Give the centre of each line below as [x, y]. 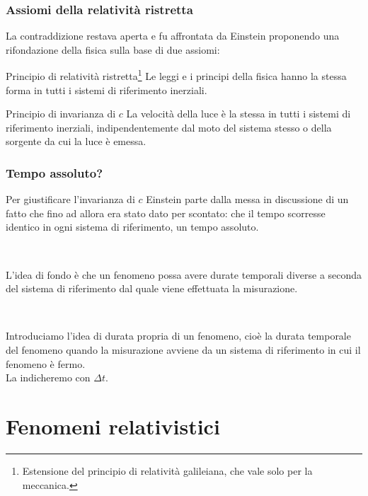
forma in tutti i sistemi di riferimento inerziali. [107, 90]
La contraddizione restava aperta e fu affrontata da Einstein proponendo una [173, 36]
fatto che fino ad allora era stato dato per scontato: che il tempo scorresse [166, 213]
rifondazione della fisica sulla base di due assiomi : [113, 49]
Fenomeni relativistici [113, 426]
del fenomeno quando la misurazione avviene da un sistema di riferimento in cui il [183, 350]
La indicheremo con [48, 377]
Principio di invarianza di [61, 114]
